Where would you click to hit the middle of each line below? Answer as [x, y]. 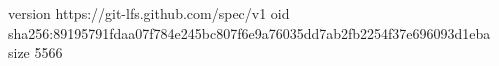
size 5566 [35, 52]
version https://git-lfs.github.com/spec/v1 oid [149, 13]
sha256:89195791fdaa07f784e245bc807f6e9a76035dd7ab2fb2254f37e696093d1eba [249, 32]
